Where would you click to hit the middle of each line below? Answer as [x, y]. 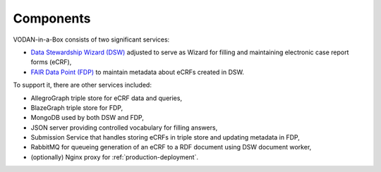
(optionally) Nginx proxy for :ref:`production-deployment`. [115, 157]
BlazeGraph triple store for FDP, [77, 107]
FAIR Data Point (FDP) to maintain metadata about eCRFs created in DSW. [138, 72]
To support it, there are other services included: [82, 85]
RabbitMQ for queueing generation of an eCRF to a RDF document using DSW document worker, [171, 147]
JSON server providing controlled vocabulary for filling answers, [124, 128]
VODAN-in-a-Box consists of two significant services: [91, 39]
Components [52, 18]
